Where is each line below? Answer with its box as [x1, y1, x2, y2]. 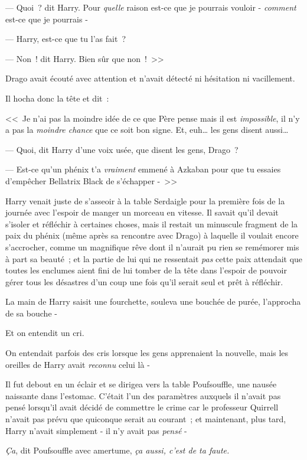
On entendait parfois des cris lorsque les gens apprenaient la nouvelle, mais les [5, 347, 289, 359]
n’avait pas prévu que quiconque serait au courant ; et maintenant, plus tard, [5, 413, 286, 425]
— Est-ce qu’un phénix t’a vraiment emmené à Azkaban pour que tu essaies [5, 163, 281, 175]
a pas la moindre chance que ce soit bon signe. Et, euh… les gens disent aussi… [5, 123, 289, 136]
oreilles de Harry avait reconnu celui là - [5, 358, 150, 370]
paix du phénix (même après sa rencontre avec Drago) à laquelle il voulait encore [5, 229, 299, 242]
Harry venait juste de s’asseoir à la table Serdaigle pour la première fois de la [5, 194, 285, 207]
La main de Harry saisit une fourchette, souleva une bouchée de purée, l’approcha [5, 295, 301, 308]
